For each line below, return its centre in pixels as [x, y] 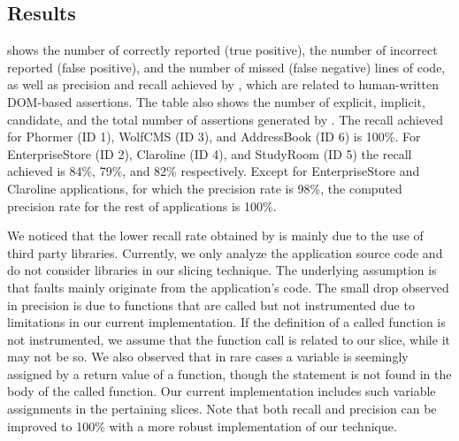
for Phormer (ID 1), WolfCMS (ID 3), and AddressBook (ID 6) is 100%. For [214, 137]
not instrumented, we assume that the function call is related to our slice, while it [229, 339]
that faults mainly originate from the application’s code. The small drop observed [228, 287]
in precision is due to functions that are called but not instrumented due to [211, 304]
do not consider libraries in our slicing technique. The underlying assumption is [222, 270]
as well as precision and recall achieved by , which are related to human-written [223, 84]
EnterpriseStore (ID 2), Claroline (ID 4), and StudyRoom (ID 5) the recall [210, 153]
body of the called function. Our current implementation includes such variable [222, 391]
